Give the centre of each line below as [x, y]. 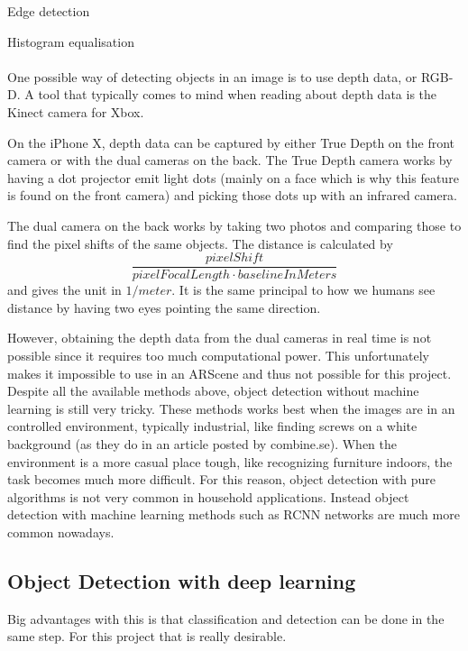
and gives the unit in [64, 290]
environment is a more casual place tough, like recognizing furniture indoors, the [230, 461]
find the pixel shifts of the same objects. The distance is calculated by [200, 243]
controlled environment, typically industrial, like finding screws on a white [212, 426]
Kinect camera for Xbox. [76, 111]
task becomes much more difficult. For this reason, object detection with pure [222, 479]
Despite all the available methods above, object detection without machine [213, 391]
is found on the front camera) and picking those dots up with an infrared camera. [233, 195]
